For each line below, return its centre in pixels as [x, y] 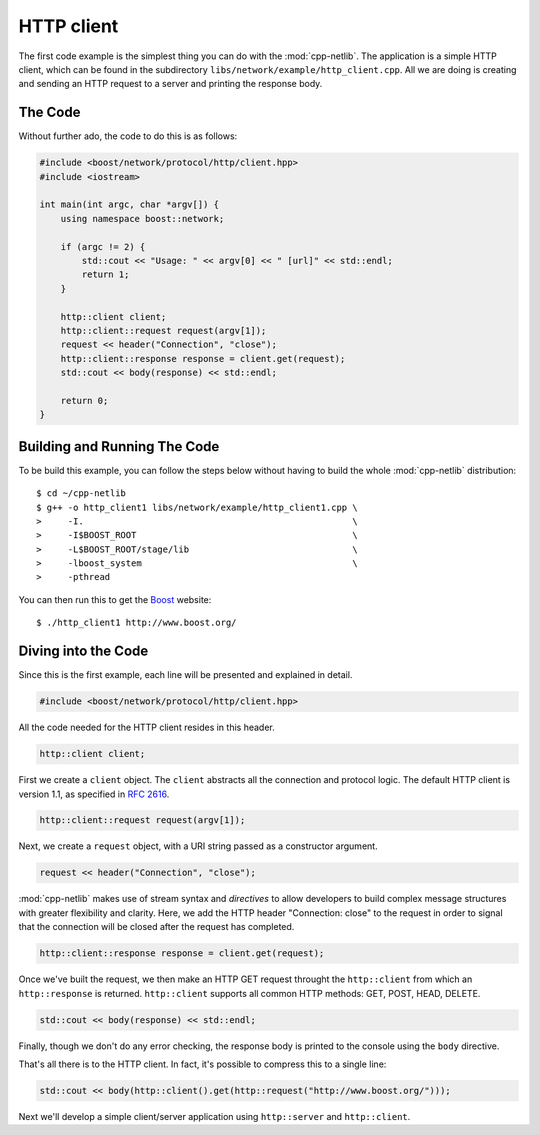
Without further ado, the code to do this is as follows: [128, 136]
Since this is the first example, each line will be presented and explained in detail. [185, 675]
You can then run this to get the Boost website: [115, 599]
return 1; [105, 274]
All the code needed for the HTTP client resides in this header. [146, 727]
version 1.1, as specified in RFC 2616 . [94, 794]
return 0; [84, 400]
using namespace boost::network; [142, 218]
